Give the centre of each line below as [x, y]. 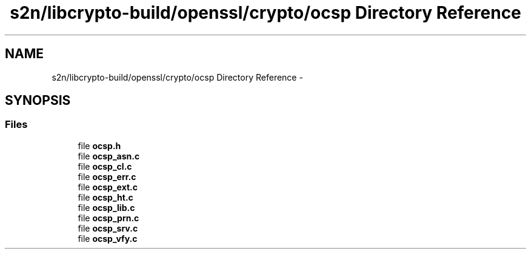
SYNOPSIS [38, 101]
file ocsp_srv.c [108, 228]
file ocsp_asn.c [109, 156]
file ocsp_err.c [107, 176]
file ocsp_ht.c [105, 197]
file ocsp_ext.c [108, 187]
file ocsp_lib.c [106, 207]
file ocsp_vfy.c [108, 238]
